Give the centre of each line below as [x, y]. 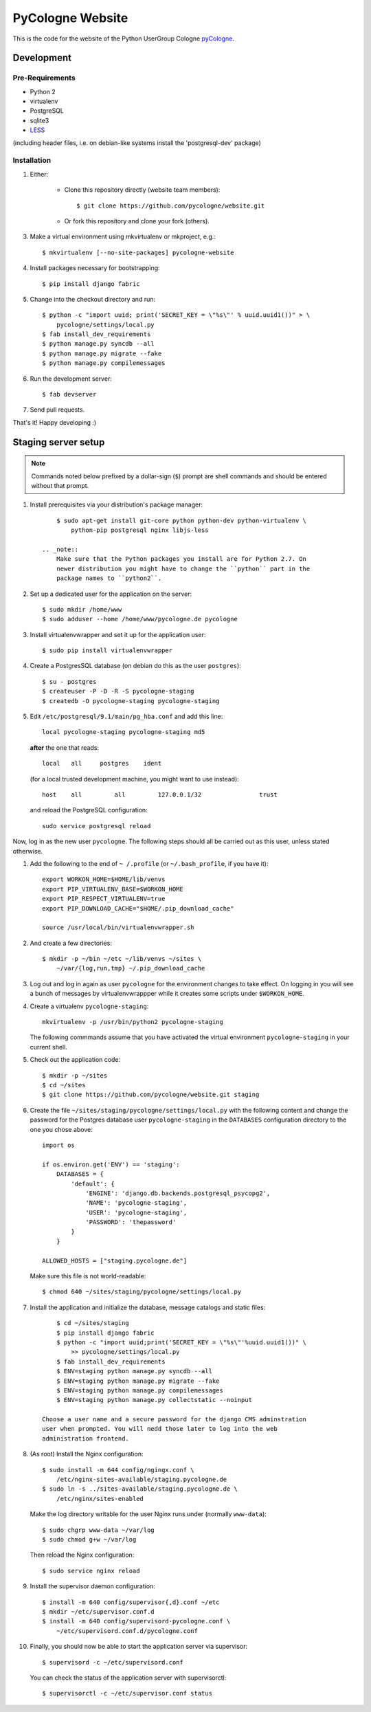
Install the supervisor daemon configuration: [93, 1586]
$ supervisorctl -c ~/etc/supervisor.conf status [127, 1693]
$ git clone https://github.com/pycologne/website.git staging [151, 1095]
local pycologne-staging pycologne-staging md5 [124, 732]
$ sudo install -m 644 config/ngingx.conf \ [119, 1470]
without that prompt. [60, 486]
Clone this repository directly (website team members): [142, 190]
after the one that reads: [65, 747]
